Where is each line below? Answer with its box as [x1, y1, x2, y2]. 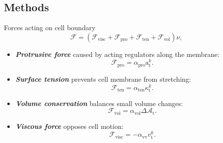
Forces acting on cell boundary [4, 22, 95, 33]
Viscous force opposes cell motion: [15, 121, 124, 131]
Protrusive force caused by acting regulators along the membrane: [15, 49, 220, 59]
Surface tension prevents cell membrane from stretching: [15, 73, 191, 84]
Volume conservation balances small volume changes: [15, 98, 183, 108]
